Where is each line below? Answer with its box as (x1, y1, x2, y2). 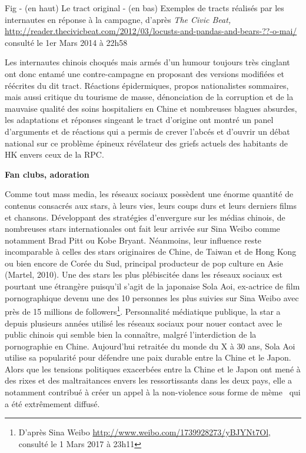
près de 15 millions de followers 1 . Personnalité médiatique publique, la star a (5, 304, 281, 317)
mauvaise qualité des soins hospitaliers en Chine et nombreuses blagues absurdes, (5, 102, 297, 114)
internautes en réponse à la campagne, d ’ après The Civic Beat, (5, 13, 231, 25)
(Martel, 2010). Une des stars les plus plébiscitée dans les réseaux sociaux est (5, 268, 282, 281)
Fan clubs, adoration (5, 168, 89, 180)
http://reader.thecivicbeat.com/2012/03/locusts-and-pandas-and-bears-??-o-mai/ (5, 25, 297, 37)
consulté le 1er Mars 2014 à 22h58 (5, 36, 128, 48)
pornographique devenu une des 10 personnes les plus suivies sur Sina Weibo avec (5, 291, 299, 304)
